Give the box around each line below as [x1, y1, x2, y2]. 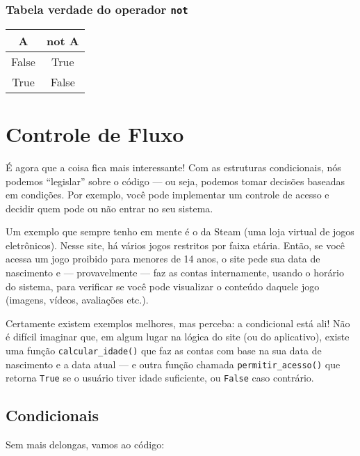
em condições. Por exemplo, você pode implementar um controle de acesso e [6, 187, 329, 202]
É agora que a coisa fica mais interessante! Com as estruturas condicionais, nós [6, 159, 341, 174]
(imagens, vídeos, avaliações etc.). [6, 292, 149, 307]
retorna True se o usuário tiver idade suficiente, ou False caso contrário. [6, 370, 314, 385]
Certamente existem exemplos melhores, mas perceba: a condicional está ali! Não [6, 315, 350, 330]
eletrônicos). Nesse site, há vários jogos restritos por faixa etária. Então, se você [6, 237, 345, 252]
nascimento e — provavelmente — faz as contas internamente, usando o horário [6, 265, 344, 280]
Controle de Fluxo [6, 119, 184, 148]
